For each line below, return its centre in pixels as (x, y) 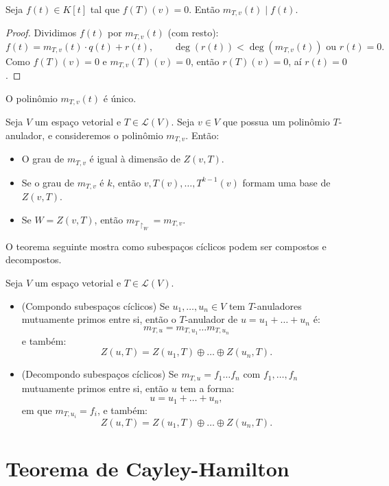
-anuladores (278, 305)
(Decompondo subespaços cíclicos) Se (100, 374)
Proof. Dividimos (41, 33)
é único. (120, 98)
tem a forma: (207, 388)
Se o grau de (48, 182)
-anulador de (211, 319)
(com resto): (193, 33)
